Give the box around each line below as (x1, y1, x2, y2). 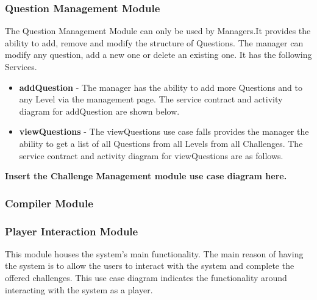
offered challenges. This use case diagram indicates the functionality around (5, 271, 287, 284)
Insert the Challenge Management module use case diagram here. (5, 170, 287, 182)
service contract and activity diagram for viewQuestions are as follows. (19, 149, 283, 162)
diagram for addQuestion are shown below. (19, 104, 180, 117)
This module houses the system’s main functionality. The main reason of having (5, 247, 304, 260)
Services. (5, 60, 37, 73)
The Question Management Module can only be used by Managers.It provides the (5, 24, 311, 37)
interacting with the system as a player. (5, 283, 153, 296)
